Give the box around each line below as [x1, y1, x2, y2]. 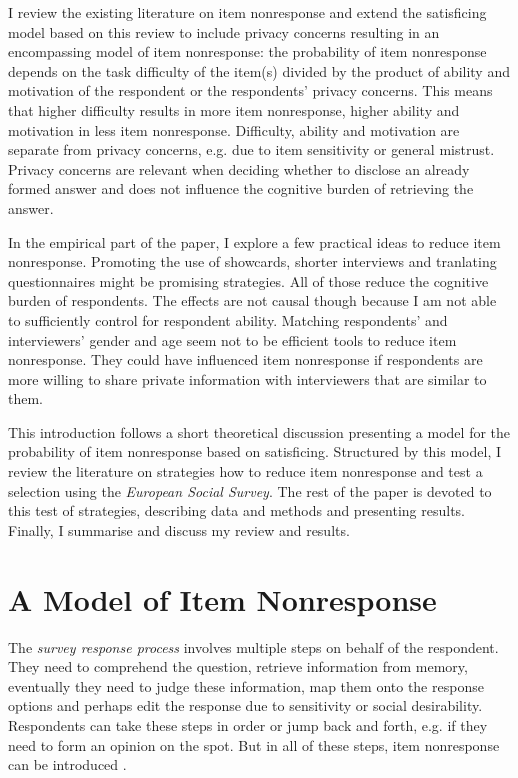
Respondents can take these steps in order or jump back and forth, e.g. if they [8, 714, 488, 735]
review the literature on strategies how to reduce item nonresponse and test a [8, 461, 483, 482]
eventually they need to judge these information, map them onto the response [8, 675, 484, 696]
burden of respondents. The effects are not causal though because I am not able [8, 290, 497, 311]
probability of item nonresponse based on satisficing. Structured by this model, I [8, 441, 501, 462]
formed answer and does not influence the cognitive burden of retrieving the [8, 178, 474, 199]
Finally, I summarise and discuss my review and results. [8, 519, 350, 540]
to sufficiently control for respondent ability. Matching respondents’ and [8, 309, 448, 330]
